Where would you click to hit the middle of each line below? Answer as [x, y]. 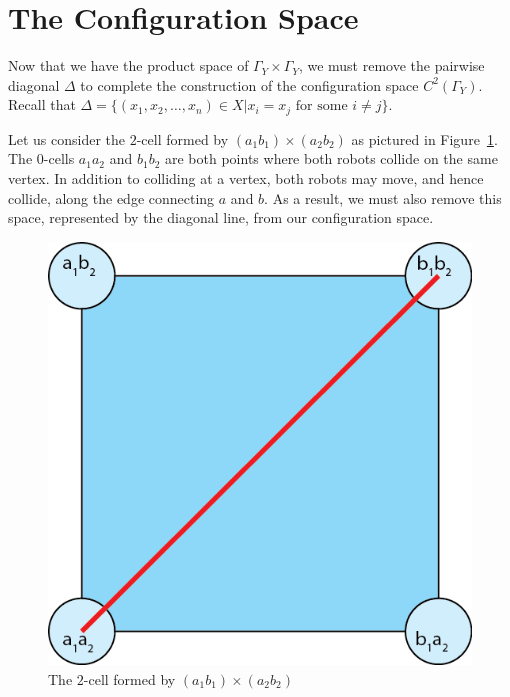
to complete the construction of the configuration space [249, 84]
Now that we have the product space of [128, 65]
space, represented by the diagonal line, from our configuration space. [221, 217]
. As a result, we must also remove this [383, 197]
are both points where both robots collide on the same [331, 158]
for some [321, 106]
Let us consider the [67, 138]
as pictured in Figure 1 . [424, 138]
